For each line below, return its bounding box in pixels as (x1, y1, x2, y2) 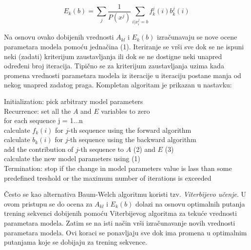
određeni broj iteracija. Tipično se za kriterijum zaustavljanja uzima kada (4, 61, 224, 71)
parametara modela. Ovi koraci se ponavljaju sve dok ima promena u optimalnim (4, 227, 247, 237)
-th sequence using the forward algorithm (68, 125, 192, 135)
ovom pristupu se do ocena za (4, 198, 93, 208)
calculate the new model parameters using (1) (4, 153, 140, 164)
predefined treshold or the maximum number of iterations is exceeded (4, 172, 212, 183)
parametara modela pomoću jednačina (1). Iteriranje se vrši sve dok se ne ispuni (4, 41, 244, 51)
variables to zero (101, 105, 150, 116)
